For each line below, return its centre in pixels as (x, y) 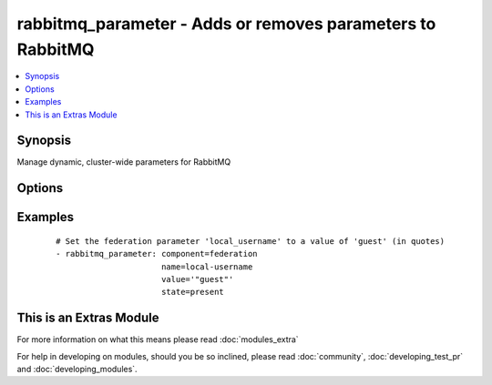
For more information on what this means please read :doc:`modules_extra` (158, 339)
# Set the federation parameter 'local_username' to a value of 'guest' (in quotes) (251, 241)
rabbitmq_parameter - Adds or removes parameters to (226, 24)
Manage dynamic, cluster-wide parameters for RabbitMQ (124, 162)
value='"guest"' (197, 279)
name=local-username (207, 267)
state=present (193, 292)
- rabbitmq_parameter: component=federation (157, 254)
